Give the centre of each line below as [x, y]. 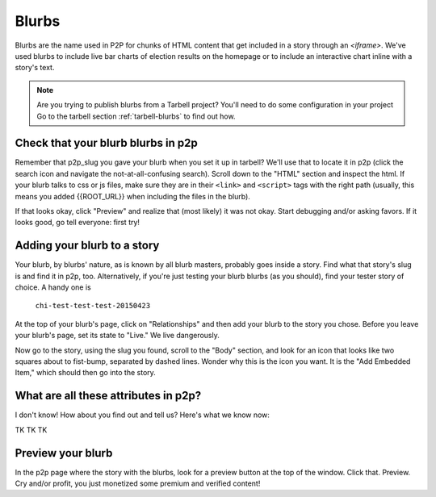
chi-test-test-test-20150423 [93, 306]
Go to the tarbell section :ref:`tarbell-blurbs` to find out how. [136, 116]
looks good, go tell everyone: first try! [78, 223]
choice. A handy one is [53, 287]
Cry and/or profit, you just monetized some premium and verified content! [138, 483]
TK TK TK [31, 430]
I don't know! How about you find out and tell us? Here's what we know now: [143, 415]
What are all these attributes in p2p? [108, 396]
